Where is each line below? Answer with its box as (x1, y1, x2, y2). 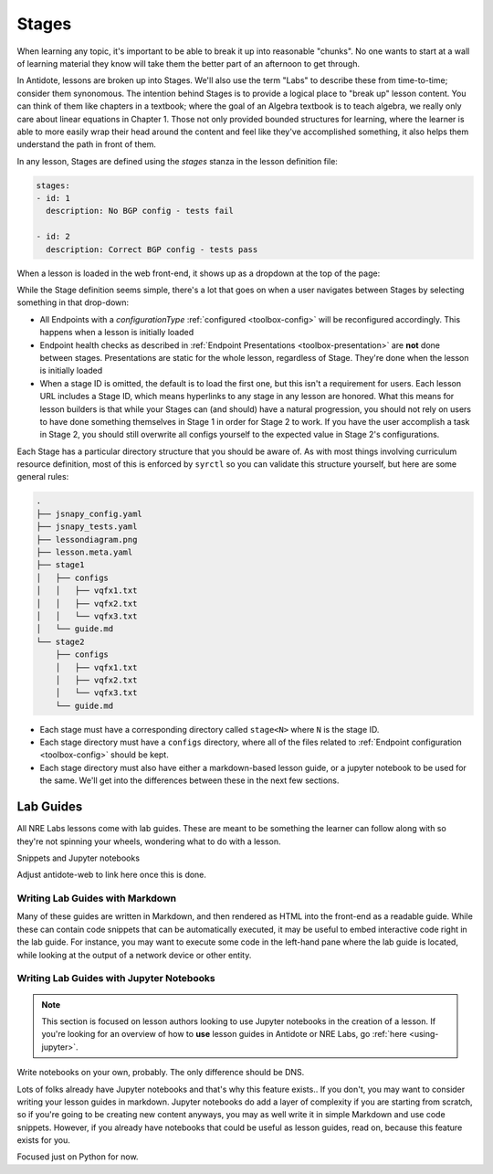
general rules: (16, 471, 69, 482)
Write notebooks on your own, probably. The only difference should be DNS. (16, 1067, 305, 1078)
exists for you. (16, 1135, 70, 1146)
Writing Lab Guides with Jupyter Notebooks (16, 972, 215, 985)
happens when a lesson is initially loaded (39, 327, 194, 338)
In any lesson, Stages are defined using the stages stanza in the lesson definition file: (16, 155, 338, 166)
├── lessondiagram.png (36, 534, 138, 545)
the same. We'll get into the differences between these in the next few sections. (39, 775, 340, 786)
